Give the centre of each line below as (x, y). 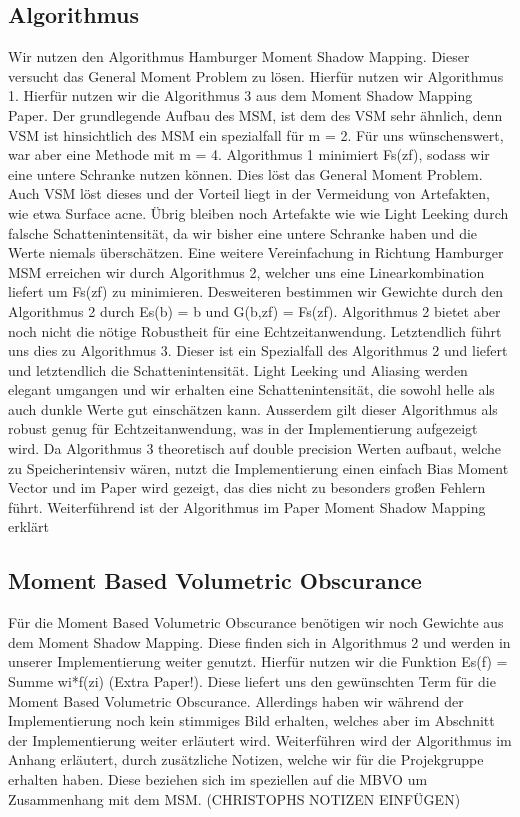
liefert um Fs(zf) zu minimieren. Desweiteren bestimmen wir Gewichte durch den (256, 291)
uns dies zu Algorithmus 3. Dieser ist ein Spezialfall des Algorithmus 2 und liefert (258, 350)
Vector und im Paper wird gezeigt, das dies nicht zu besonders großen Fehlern (247, 487)
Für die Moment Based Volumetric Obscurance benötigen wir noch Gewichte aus (256, 622)
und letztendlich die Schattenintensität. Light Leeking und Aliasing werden (238, 369)
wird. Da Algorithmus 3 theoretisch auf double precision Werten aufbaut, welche (254, 448)
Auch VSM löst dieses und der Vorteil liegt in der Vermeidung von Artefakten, (249, 193)
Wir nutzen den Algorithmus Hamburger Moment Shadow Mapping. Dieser (239, 56)
